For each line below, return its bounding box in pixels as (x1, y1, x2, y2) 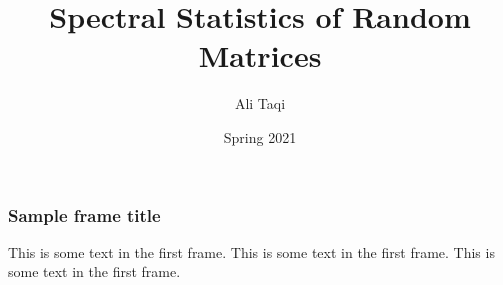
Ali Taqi (234, 93, 286, 114)
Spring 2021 (223, 126, 297, 147)
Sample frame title (8, 202, 161, 227)
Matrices (198, 35, 322, 76)
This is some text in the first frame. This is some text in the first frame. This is (8, 241, 495, 262)
